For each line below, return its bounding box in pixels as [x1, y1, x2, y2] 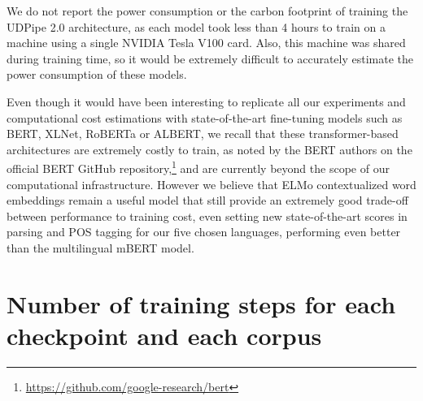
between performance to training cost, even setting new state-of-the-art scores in [7, 207, 408, 224]
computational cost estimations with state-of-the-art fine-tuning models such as [7, 109, 403, 126]
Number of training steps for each [7, 287, 396, 320]
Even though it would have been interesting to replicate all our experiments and [7, 93, 406, 110]
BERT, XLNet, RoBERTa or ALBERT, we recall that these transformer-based [7, 125, 399, 142]
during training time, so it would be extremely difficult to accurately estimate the [7, 50, 414, 67]
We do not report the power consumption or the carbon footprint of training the [7, 2, 408, 19]
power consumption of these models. [7, 66, 187, 83]
